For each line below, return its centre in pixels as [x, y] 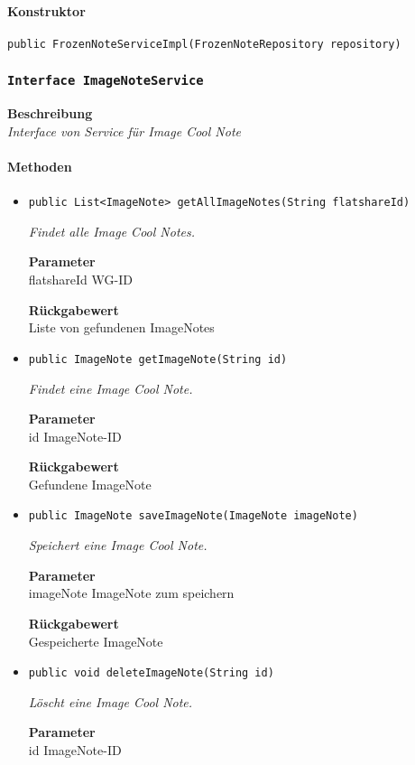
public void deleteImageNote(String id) [151, 673]
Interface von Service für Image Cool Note [124, 131]
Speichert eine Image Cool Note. [118, 545]
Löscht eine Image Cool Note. [111, 701]
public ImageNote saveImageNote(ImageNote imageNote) [193, 516]
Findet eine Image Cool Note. [111, 388]
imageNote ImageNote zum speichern [131, 593]
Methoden [40, 167]
